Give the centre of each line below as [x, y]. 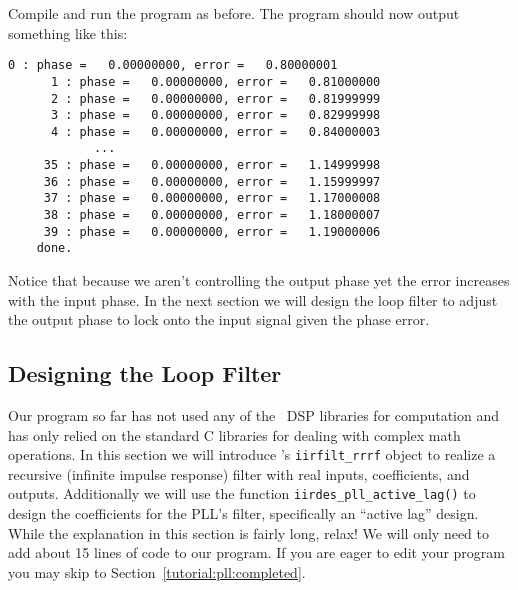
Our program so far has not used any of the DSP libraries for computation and [254, 415]
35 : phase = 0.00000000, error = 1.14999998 [212, 165]
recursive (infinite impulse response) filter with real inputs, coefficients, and [239, 473]
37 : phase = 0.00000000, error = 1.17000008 [212, 198]
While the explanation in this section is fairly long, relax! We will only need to [249, 532]
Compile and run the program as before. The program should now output [234, 13]
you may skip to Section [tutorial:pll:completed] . [157, 571]
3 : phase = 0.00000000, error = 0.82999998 [215, 115]
